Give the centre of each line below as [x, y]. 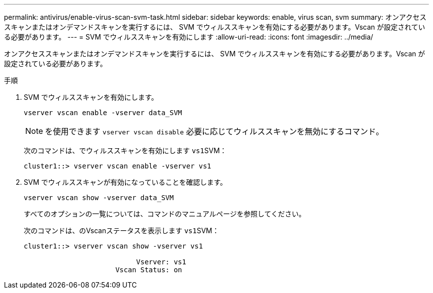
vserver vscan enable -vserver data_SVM [103, 113]
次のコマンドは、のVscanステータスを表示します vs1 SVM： [122, 230]
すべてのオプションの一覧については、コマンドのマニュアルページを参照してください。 [165, 214]
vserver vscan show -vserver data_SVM [99, 198]
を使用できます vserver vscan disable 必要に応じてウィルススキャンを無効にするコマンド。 [215, 131]
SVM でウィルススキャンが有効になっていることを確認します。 [126, 182]
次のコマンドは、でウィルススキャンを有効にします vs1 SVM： [125, 150]
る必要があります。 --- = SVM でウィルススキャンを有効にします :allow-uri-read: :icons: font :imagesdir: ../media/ [189, 37]
